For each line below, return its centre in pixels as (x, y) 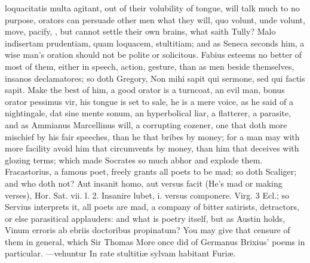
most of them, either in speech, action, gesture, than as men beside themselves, (150, 66)
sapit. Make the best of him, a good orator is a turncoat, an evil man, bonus (145, 90)
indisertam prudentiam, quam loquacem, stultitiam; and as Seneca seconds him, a (155, 43)
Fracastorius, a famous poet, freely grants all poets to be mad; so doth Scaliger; (151, 171)
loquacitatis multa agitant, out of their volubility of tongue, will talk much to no (152, 8)
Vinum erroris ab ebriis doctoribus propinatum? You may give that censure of (148, 230)
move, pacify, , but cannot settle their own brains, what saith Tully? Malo (140, 31)
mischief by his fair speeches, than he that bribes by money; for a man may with (152, 136)
